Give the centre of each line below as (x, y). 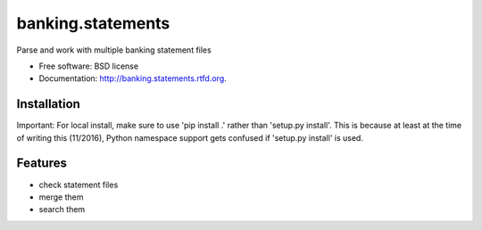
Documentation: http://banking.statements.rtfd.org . (133, 78)
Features (42, 164)
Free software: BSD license (88, 66)
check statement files (79, 185)
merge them (61, 197)
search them (62, 209)
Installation (48, 104)
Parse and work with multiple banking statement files (114, 50)
